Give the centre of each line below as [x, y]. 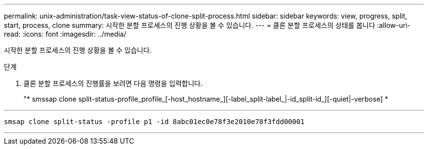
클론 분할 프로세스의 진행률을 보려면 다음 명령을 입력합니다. [113, 83]
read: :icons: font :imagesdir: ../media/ [65, 34]
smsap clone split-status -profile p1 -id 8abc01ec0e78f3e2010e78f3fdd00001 [154, 122]
